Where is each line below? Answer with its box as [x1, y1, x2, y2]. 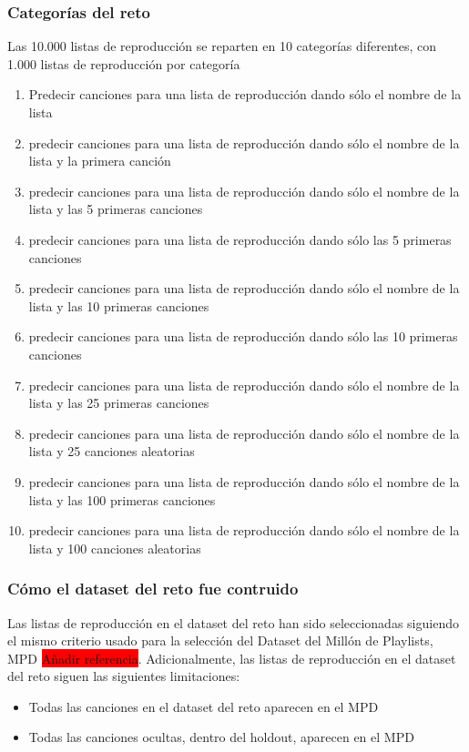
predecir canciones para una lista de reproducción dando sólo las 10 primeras [28, 327, 458, 346]
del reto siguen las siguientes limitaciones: [7, 666, 240, 686]
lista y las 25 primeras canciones [28, 393, 209, 412]
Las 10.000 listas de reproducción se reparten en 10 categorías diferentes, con [7, 36, 437, 56]
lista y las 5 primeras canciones [28, 199, 203, 218]
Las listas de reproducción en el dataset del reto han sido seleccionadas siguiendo [7, 613, 459, 632]
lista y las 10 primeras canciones [28, 296, 209, 315]
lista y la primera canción [28, 151, 171, 170]
